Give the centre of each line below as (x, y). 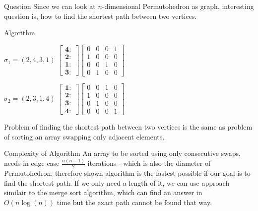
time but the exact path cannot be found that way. (134, 202)
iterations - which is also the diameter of (149, 163)
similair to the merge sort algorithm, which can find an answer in (103, 192)
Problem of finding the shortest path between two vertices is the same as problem (128, 127)
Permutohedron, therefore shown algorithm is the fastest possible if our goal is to (127, 173)
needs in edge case (32, 163)
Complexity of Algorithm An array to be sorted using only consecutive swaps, (122, 153)
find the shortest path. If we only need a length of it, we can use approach (117, 182)
